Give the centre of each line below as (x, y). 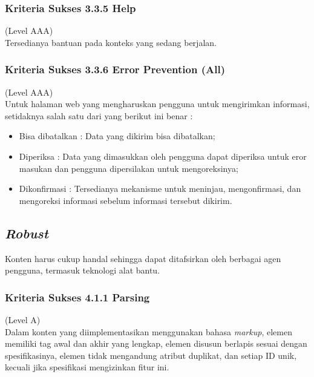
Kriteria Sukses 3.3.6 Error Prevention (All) (115, 69)
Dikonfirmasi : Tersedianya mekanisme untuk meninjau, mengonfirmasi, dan (160, 189)
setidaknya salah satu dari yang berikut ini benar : (99, 115)
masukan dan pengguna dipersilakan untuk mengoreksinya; (129, 168)
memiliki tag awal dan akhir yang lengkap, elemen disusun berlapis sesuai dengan (156, 343)
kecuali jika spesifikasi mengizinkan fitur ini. (87, 367)
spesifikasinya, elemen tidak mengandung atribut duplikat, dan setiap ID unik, (151, 355)
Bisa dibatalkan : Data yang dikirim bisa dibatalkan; (117, 136)
